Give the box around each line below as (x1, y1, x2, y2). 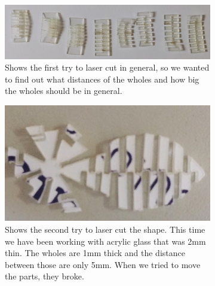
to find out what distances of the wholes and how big (5, 72, 199, 85)
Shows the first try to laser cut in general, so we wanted (5, 61, 210, 74)
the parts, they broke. (5, 270, 84, 282)
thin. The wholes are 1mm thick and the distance (5, 247, 185, 259)
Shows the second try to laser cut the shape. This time (5, 223, 205, 236)
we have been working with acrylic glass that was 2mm (5, 235, 206, 247)
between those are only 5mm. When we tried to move (5, 258, 201, 270)
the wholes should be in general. (5, 84, 122, 97)
